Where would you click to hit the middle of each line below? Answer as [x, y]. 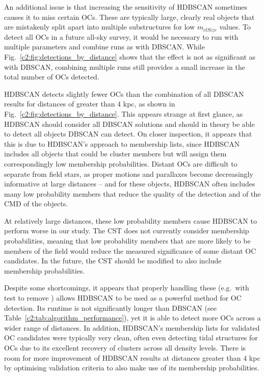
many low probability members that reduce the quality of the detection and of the [132, 193]
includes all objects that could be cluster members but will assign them [115, 154]
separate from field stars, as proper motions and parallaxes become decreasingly [129, 173]
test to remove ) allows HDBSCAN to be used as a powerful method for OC [123, 298]
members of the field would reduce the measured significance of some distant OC [130, 250]
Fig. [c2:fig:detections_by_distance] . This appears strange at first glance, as [124, 113]
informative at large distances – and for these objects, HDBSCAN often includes [130, 184]
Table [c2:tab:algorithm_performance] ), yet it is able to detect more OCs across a [132, 318]
